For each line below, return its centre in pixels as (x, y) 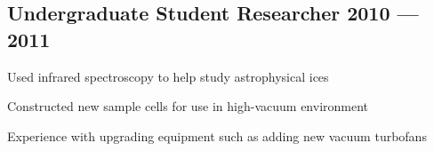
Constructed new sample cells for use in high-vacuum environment (188, 106)
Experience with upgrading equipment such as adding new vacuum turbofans (217, 135)
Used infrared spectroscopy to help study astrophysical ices (168, 76)
